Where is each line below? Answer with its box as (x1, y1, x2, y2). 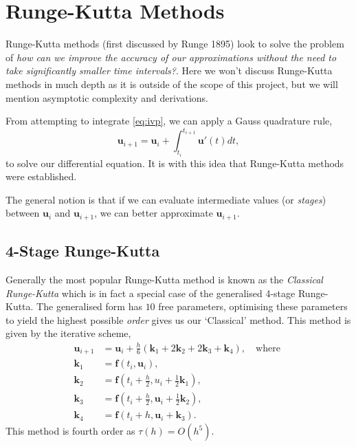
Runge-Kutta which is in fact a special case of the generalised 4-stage (5, 285, 296, 300)
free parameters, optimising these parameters (158, 299, 348, 314)
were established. (5, 169, 77, 184)
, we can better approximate (94, 206, 213, 220)
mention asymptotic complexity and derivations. (5, 90, 208, 105)
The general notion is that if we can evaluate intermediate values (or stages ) (5, 192, 326, 206)
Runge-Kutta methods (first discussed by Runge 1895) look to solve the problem (5, 36, 344, 51)
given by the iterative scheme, (5, 326, 131, 340)
